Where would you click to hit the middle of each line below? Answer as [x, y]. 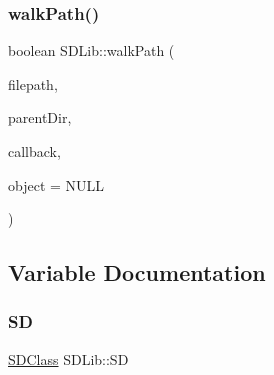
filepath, [33, 83]
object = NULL [56, 184]
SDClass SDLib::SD [68, 358]
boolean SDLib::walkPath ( [91, 50]
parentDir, [40, 117]
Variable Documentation [137, 272]
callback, [34, 151]
